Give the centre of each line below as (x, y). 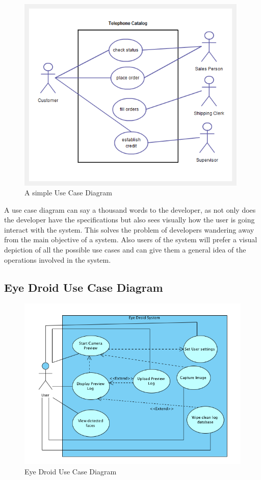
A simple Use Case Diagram (68, 193)
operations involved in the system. (58, 259)
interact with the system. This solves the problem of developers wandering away (129, 229)
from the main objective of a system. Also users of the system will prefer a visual (131, 239)
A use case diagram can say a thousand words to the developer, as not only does (130, 209)
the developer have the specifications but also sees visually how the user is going (129, 220)
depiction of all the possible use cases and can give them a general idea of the (125, 250)
